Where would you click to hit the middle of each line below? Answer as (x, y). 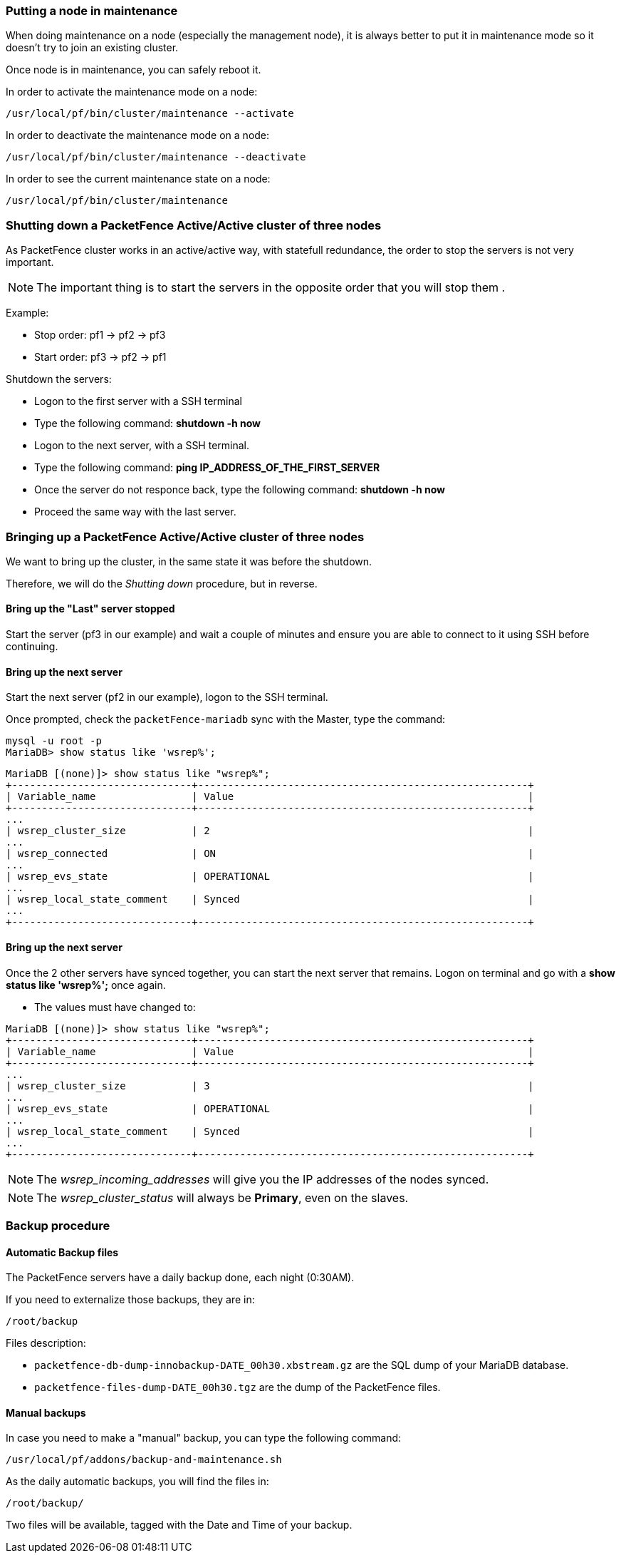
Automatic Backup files (62, 1252)
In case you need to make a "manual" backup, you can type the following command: (204, 1438)
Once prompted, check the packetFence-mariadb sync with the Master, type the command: (226, 719)
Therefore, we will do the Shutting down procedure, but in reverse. (162, 583)
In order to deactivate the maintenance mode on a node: (138, 135)
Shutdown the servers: (59, 379)
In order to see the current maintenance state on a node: (138, 179)
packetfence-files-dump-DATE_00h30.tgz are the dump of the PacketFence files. (238, 1387)
